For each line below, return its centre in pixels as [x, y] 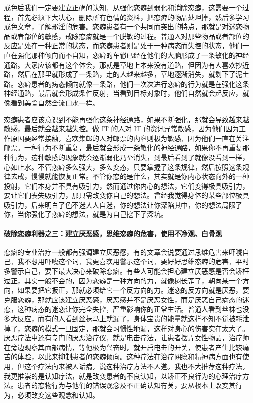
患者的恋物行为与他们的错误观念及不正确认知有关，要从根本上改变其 [126, 385]
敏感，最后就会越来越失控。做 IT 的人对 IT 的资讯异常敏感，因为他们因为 [121, 129]
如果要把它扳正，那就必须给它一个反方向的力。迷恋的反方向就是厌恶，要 [133, 290]
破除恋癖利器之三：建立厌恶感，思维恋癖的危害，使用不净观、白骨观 [113, 233]
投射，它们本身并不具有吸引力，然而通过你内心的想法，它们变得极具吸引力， [126, 185]
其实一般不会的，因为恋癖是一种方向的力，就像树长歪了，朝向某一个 [133, 280]
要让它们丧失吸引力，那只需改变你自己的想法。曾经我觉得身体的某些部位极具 [126, 195]
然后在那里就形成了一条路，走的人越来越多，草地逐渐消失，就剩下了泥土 [133, 74]
